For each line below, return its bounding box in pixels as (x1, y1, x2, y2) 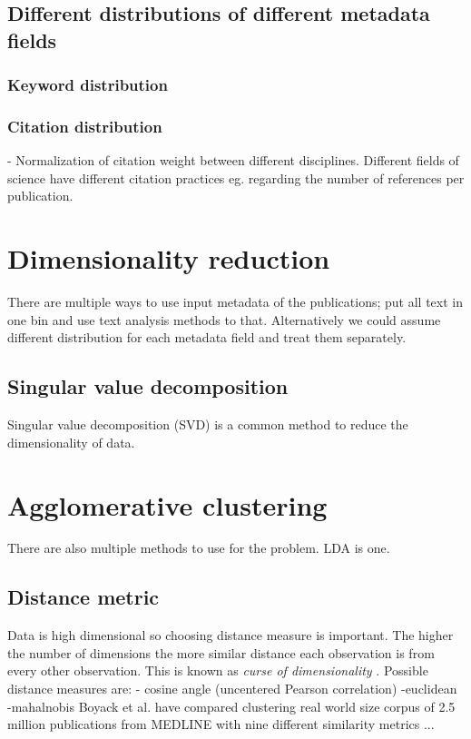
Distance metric (7, 583, 160, 611)
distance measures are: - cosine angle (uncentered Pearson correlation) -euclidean (7, 679, 457, 698)
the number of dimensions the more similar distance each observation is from (7, 643, 435, 662)
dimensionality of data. (7, 432, 135, 451)
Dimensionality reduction (7, 240, 330, 277)
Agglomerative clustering (7, 486, 328, 523)
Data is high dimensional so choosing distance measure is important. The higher (7, 626, 454, 645)
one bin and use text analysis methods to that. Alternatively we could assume (7, 310, 441, 329)
